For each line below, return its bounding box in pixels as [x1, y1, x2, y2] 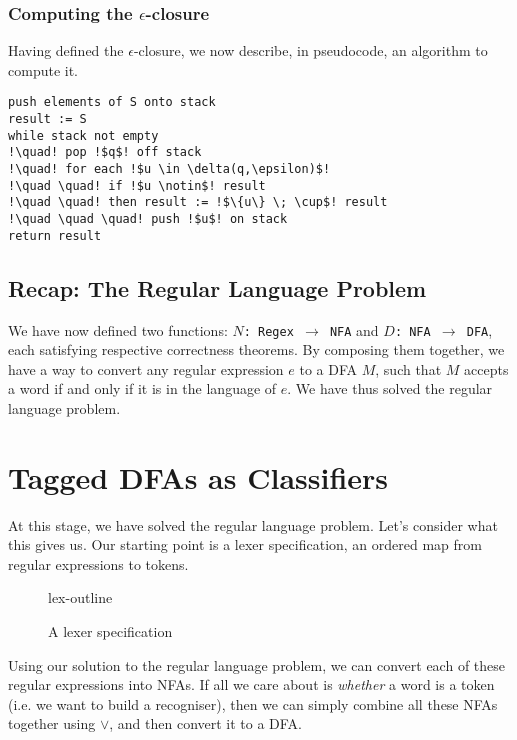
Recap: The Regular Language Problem [8, 272, 427, 303]
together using [8, 713, 96, 734]
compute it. [8, 59, 78, 80]
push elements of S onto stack [8, 95, 216, 110]
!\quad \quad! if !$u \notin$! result [8, 178, 266, 193]
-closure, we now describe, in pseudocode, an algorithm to [133, 40, 488, 61]
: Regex [243, 324, 294, 339]
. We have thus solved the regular [287, 378, 493, 399]
